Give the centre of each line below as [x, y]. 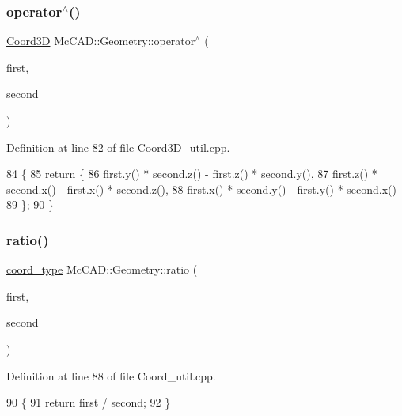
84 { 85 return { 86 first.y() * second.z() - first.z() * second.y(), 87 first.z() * [192, 174]
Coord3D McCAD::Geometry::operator [101, 41]
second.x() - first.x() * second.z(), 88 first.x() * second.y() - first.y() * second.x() [201, 189]
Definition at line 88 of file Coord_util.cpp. [111, 375]
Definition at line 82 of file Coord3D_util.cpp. [118, 147]
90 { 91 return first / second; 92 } [89, 402]
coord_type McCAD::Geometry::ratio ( [102, 269]
